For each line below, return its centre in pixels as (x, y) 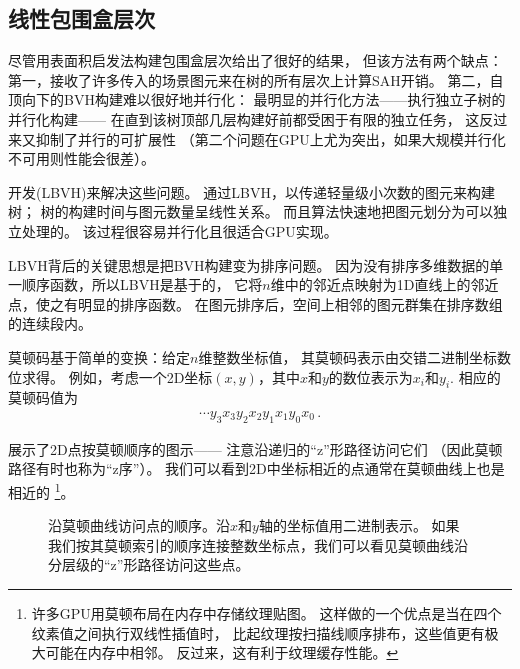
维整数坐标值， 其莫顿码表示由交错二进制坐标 (348, 356)
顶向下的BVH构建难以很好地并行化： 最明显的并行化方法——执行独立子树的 (257, 99)
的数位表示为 (370, 376)
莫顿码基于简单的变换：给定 (99, 356)
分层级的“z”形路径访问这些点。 (149, 564)
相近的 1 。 (41, 490)
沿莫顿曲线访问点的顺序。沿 (139, 525)
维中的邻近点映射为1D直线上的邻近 (384, 284)
